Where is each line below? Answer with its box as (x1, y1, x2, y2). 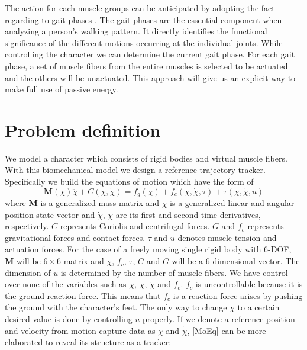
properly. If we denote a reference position (143, 313, 295, 325)
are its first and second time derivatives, (115, 208, 261, 220)
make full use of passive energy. (5, 83, 118, 95)
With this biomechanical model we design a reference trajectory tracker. (5, 163, 266, 176)
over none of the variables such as (5, 278, 127, 290)
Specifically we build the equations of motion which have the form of (5, 175, 254, 188)
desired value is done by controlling (5, 313, 133, 325)
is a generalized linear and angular (170, 197, 295, 209)
